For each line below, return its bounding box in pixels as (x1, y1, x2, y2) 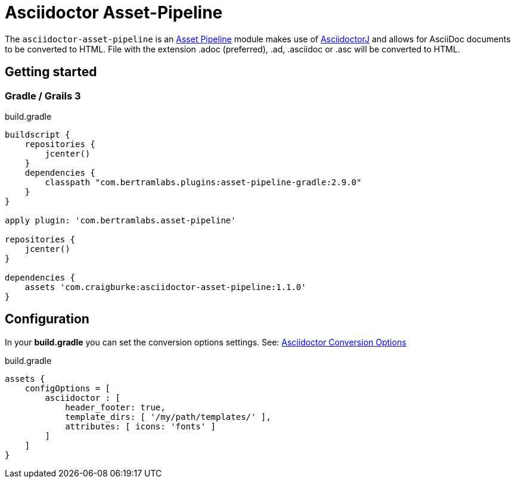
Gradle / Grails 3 (5, 89, 81, 102)
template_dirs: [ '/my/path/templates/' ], (65, 412, 271, 422)
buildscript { (5, 129, 70, 139)
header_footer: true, (65, 402, 166, 412)
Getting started (5, 64, 97, 80)
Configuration (5, 311, 89, 327)
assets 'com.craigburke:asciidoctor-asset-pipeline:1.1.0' (24, 282, 306, 292)
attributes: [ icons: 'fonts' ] (65, 421, 216, 431)
